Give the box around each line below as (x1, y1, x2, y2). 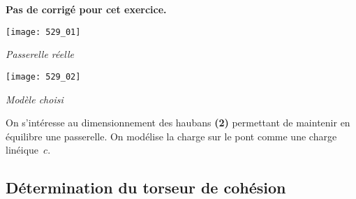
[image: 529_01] (6, 27, 81, 37)
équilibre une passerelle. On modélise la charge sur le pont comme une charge (6, 128, 337, 143)
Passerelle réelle (6, 47, 74, 61)
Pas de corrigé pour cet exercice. (6, 2, 167, 16)
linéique (6, 142, 39, 157)
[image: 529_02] (6, 71, 81, 82)
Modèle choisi (6, 91, 64, 106)
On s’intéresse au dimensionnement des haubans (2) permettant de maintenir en (6, 115, 350, 130)
